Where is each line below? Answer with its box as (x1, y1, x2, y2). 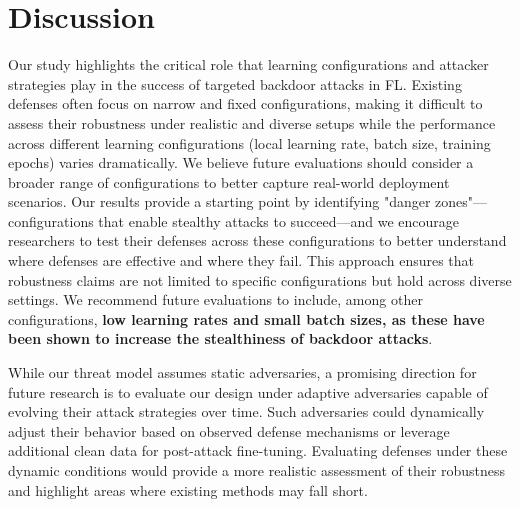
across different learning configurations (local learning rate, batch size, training (8, 132, 491, 153)
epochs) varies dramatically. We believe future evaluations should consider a (8, 152, 474, 173)
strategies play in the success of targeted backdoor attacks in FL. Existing (8, 73, 462, 94)
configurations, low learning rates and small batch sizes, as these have (8, 308, 485, 329)
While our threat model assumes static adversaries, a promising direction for (8, 362, 477, 383)
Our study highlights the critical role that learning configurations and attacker (8, 54, 489, 75)
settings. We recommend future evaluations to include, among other (8, 289, 423, 310)
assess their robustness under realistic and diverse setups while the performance (8, 112, 496, 133)
